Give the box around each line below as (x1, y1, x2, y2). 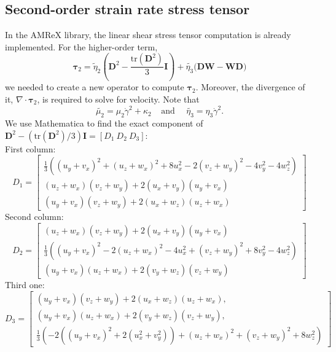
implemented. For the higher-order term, (5, 40, 158, 53)
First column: (5, 142, 56, 155)
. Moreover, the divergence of (195, 80, 305, 93)
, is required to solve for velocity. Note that (37, 92, 200, 105)
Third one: (5, 278, 45, 291)
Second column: (5, 210, 64, 223)
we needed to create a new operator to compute (5, 80, 184, 93)
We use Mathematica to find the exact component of (5, 117, 203, 130)
